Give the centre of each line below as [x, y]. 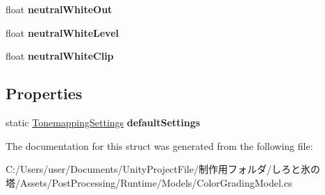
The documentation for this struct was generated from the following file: [159, 145]
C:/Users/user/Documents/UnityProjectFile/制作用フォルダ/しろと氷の [163, 169]
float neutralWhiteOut [59, 9]
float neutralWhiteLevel [62, 32]
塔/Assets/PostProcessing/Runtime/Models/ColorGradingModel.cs [149, 182]
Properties [44, 93]
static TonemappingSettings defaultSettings [103, 122]
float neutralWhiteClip [60, 56]
